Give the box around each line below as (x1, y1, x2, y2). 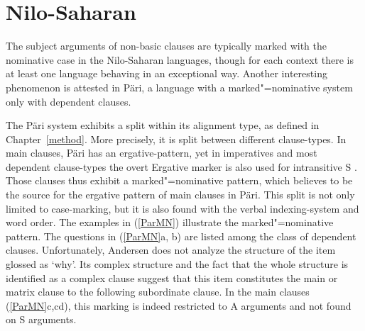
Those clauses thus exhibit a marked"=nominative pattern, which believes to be (6, 173, 353, 188)
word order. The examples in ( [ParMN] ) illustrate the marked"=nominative (6, 215, 334, 230)
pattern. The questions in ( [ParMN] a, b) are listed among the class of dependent (6, 228, 356, 243)
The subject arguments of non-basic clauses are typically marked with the (6, 38, 327, 53)
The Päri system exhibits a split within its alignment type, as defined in (6, 118, 320, 133)
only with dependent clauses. (6, 94, 131, 108)
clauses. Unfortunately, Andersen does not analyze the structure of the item (6, 242, 336, 257)
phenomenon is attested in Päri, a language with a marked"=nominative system (6, 79, 353, 94)
